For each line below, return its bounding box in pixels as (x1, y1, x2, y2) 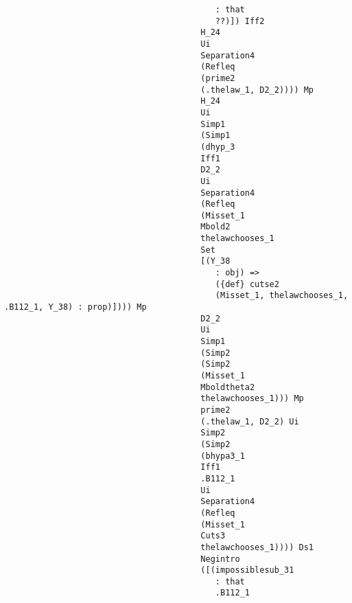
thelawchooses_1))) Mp (200, 394, 304, 404)
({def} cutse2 (215, 279, 279, 289)
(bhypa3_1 (200, 451, 245, 461)
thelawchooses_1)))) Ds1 (200, 542, 314, 552)
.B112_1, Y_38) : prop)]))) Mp (4, 302, 147, 312)
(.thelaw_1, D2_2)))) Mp (200, 84, 314, 95)
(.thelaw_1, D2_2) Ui (200, 416, 299, 426)
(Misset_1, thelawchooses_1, (215, 291, 349, 301)
